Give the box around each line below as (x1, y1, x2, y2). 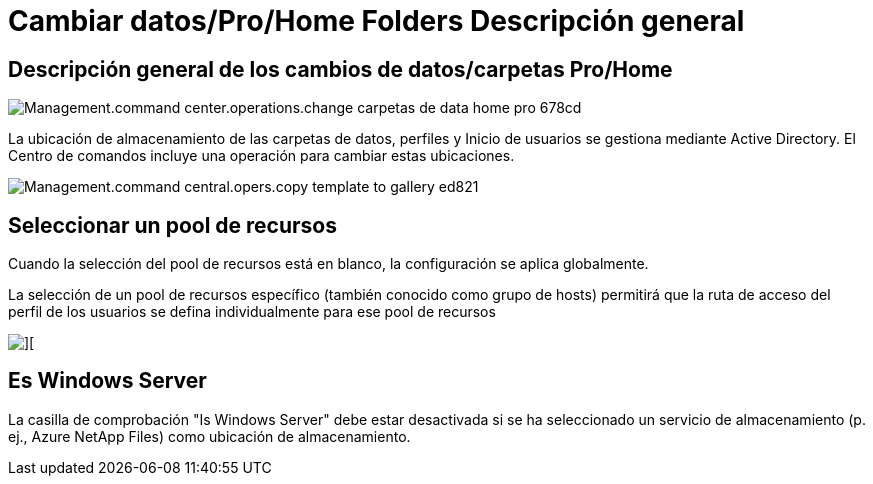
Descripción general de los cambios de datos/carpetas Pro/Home (8, 56, 673, 82)
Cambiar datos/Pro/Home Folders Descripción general (8, 4, 745, 38)
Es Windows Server (8, 368, 207, 394)
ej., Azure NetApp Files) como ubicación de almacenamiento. (8, 427, 411, 445)
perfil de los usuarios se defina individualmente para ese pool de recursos (8, 303, 496, 321)
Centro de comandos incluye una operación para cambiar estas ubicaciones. (8, 147, 515, 165)
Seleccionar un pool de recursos (8, 212, 337, 238)
